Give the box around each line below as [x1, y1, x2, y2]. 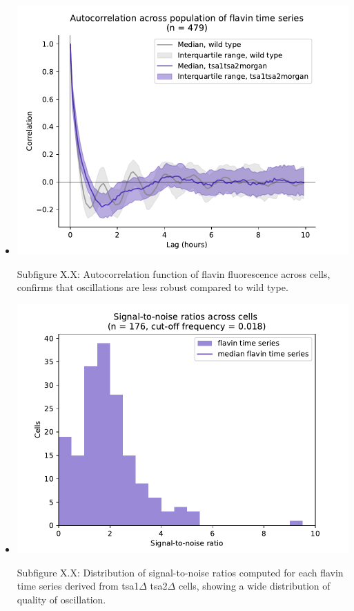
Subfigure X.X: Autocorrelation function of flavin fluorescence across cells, [17, 266, 331, 281]
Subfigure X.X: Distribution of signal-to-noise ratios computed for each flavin [17, 565, 344, 579]
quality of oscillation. [17, 592, 106, 606]
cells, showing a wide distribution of [178, 579, 331, 593]
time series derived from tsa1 [17, 579, 139, 593]
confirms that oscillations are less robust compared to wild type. [17, 280, 288, 294]
